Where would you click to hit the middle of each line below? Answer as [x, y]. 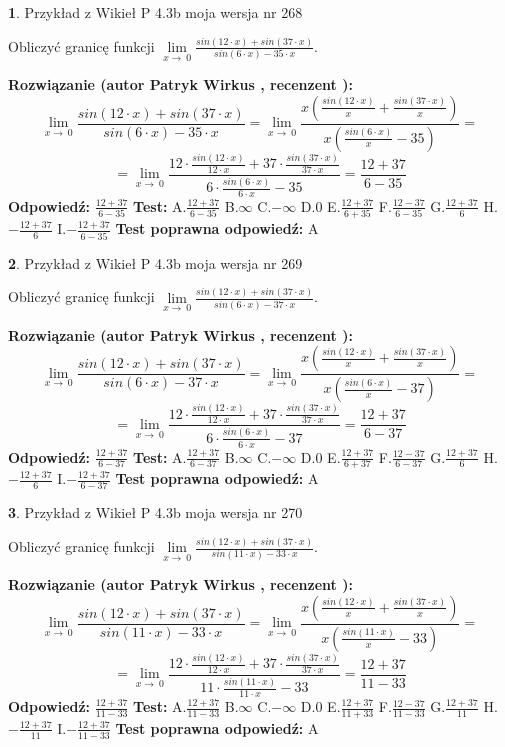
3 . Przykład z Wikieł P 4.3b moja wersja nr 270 [155, 512]
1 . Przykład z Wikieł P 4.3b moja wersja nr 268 [155, 12]
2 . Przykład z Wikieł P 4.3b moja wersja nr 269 [155, 262]
